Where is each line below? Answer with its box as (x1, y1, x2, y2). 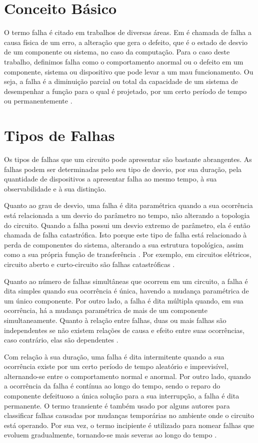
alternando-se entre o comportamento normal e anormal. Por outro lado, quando (4, 370, 251, 381)
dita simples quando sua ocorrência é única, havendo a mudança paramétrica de (4, 285, 249, 296)
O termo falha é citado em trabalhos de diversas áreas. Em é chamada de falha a (4, 27, 251, 37)
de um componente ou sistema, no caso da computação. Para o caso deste (4, 46, 230, 57)
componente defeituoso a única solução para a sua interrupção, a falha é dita (4, 390, 239, 401)
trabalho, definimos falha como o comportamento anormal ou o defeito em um (4, 56, 243, 66)
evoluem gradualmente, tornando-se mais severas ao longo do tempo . (4, 429, 217, 440)
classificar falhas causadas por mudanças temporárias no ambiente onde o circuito (4, 410, 254, 420)
